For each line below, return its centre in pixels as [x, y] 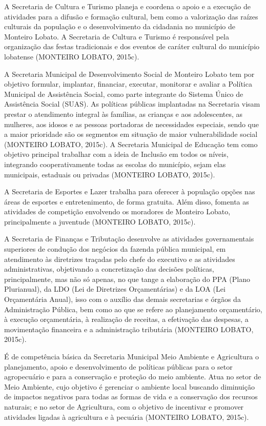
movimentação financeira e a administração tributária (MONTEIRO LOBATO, [129, 329]
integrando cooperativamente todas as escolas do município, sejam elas [115, 164]
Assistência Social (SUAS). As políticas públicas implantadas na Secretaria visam [132, 104]
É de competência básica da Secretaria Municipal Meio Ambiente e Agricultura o [132, 356]
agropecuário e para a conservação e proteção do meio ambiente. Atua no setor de [133, 377]
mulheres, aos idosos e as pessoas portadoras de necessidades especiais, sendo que [132, 124]
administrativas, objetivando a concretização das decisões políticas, [109, 269]
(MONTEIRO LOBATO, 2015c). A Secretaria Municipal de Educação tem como [131, 144]
